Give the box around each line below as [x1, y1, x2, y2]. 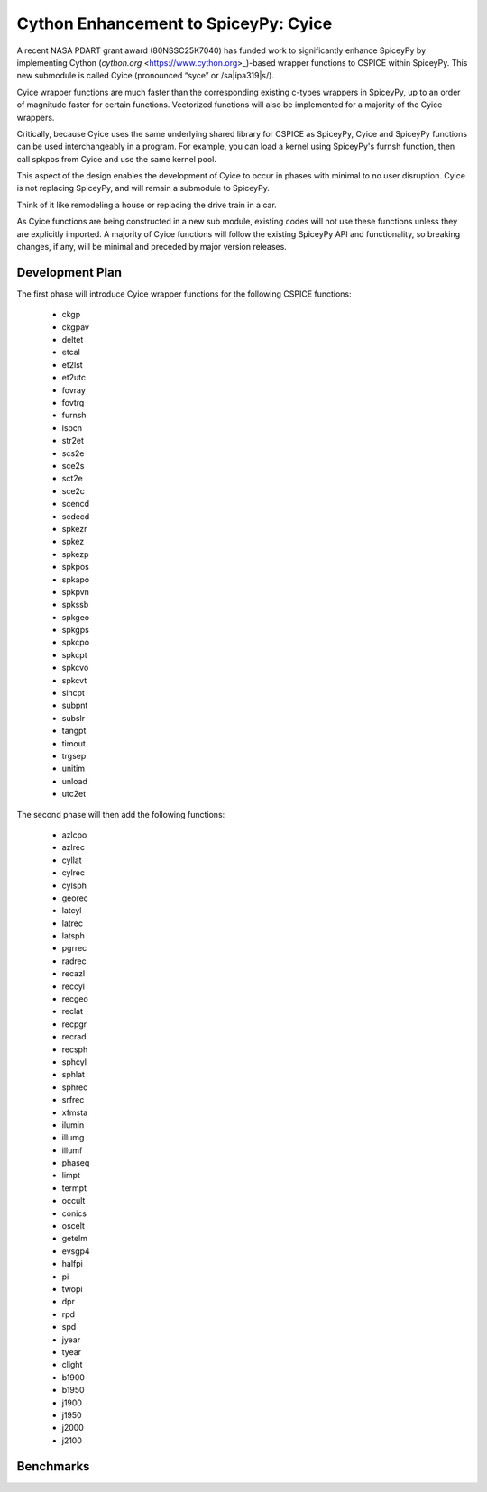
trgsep [61, 750, 87, 761]
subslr [61, 712, 86, 723]
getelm [61, 1233, 88, 1244]
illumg [61, 1132, 85, 1143]
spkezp [61, 548, 89, 559]
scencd [61, 499, 90, 509]
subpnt [61, 700, 88, 711]
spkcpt [61, 649, 87, 660]
